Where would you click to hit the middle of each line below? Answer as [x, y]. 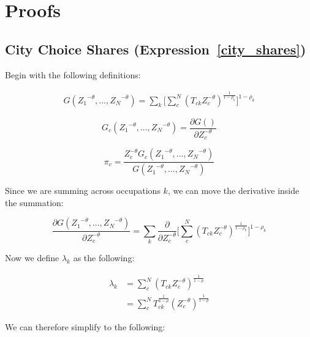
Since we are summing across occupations [83, 191]
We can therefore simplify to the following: [85, 326]
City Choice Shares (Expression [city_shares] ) [156, 49]
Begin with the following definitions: [73, 74]
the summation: [34, 202]
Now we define [32, 258]
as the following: [104, 258]
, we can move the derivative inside [233, 191]
